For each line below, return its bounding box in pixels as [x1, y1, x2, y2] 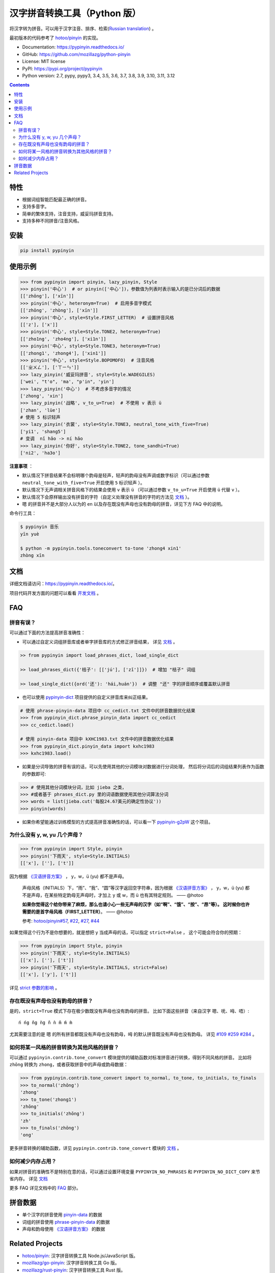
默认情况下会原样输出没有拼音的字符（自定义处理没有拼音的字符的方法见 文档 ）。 [22, 494, 192, 500]
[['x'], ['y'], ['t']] [20, 972, 77, 977]
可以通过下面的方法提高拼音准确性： [9, 629, 86, 635]
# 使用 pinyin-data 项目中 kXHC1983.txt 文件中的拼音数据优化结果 [20, 736, 174, 742]
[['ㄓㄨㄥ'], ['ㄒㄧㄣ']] [20, 365, 79, 370]
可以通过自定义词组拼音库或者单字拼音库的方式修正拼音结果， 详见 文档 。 [22, 639, 178, 645]
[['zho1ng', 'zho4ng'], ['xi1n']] [20, 336, 106, 342]
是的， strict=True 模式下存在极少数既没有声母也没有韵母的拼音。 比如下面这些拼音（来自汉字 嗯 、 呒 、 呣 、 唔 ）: [9, 1008, 250, 1014]
